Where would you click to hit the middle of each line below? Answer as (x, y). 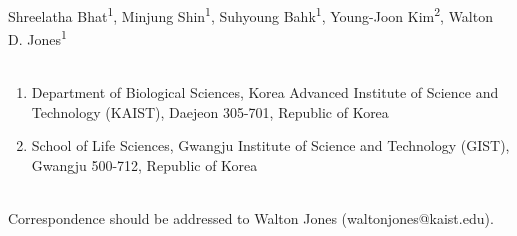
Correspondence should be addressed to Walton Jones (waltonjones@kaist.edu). (251, 218)
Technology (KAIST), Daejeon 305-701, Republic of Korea (210, 111)
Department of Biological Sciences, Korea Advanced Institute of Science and (265, 92)
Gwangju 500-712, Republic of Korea (144, 164)
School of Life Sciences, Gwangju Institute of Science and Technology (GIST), (270, 145)
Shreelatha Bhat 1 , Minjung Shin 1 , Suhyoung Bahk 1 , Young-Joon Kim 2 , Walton (250, 14)
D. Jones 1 (37, 37)
